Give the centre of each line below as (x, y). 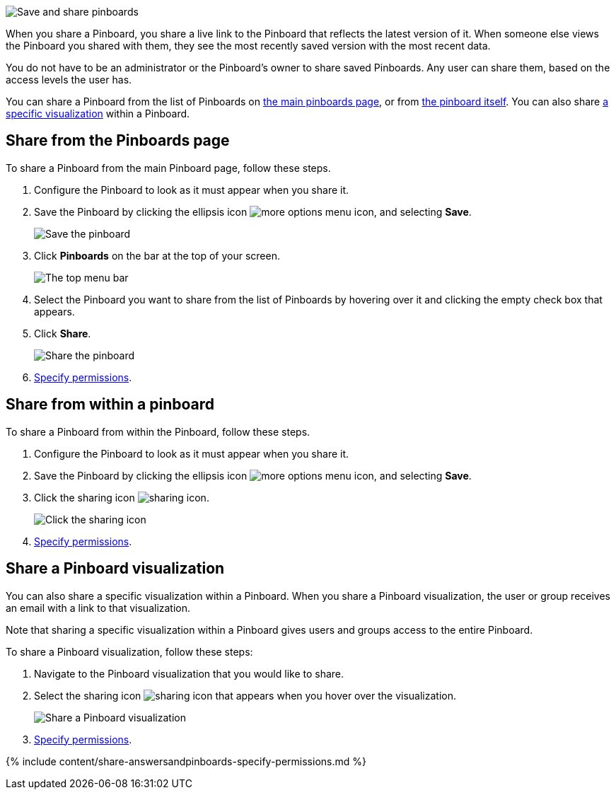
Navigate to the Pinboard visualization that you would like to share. (189, 673)
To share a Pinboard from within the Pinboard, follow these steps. (158, 431)
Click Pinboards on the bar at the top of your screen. (157, 255)
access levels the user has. (69, 80)
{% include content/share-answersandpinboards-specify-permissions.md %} (186, 761)
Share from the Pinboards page (118, 141)
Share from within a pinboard (110, 405)
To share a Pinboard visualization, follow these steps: (129, 651)
